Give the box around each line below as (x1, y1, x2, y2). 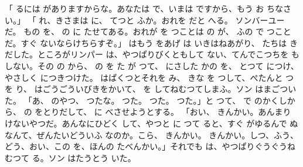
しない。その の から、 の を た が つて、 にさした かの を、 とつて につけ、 (5, 59, 299, 71)
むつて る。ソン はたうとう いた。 (5, 151, 136, 163)
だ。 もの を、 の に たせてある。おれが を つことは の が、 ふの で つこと (5, 25, 291, 38)
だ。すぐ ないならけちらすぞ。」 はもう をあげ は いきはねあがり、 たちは (5, 36, 287, 49)
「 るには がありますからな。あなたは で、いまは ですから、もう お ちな (5, 2, 283, 14)
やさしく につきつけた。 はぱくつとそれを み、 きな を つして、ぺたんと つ (5, 71, 294, 83)
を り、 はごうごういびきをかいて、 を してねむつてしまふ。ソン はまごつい (5, 83, 297, 95)
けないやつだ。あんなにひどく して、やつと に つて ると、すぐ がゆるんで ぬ (5, 117, 298, 129)
